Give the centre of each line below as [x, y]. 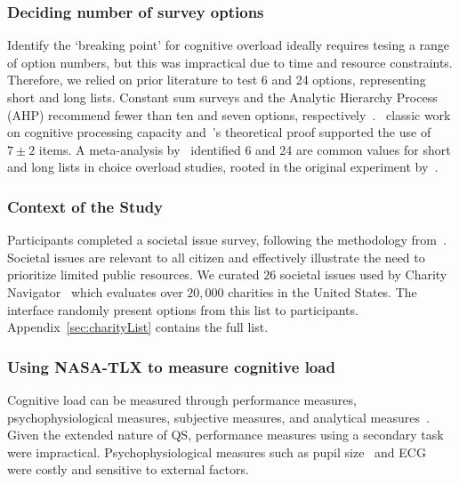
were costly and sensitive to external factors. [128, 469]
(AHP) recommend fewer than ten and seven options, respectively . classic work [229, 114]
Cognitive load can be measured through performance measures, [182, 399]
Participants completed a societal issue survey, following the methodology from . [227, 240]
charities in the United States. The [322, 291]
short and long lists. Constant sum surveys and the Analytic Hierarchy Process [222, 97]
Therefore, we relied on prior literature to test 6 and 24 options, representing [217, 80]
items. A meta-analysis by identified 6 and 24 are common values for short [245, 149]
